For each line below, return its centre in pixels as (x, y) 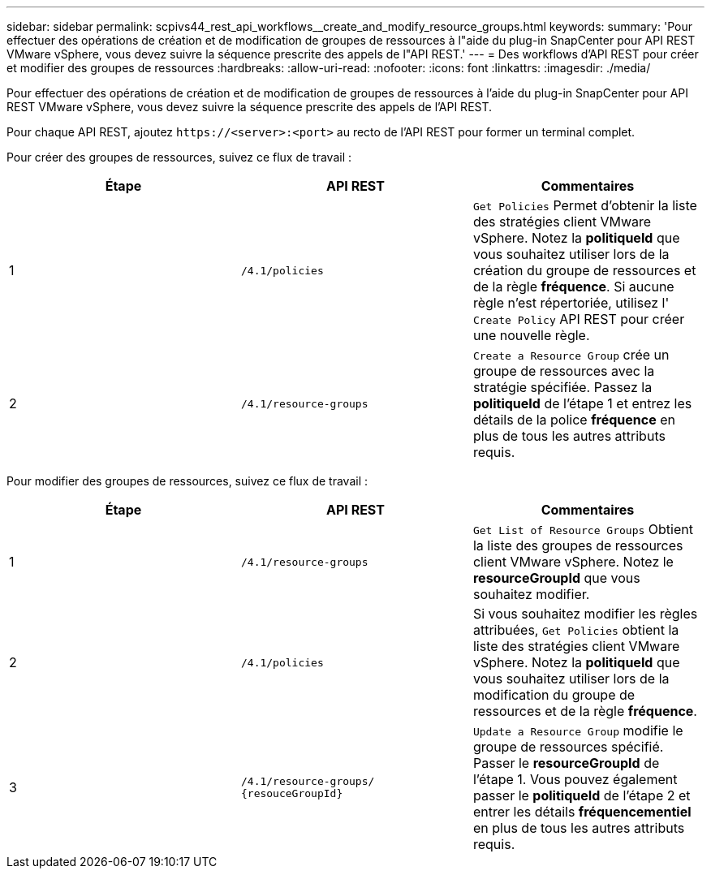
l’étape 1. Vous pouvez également (575, 779)
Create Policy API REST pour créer (579, 319)
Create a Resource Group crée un (571, 355)
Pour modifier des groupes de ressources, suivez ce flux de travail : (187, 481)
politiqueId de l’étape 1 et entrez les (582, 403)
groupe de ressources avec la (564, 371)
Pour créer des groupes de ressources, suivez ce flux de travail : (179, 157)
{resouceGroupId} (292, 793)
